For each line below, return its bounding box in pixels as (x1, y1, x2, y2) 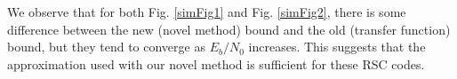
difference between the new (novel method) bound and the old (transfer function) (7, 20, 451, 38)
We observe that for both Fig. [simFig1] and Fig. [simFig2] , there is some (7, 3, 406, 20)
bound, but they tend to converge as (7, 37, 205, 56)
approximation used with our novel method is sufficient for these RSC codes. (7, 54, 425, 73)
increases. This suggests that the (248, 37, 426, 56)
